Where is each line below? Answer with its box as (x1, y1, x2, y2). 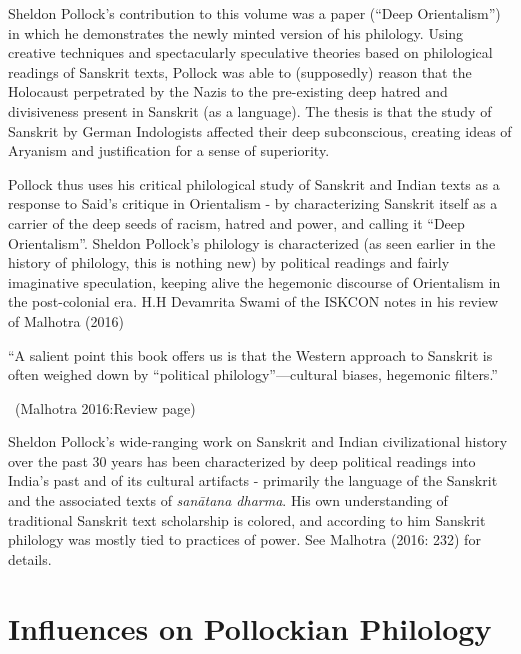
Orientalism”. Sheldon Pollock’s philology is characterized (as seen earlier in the (8, 232, 496, 253)
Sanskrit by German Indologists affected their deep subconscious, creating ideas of (8, 120, 512, 141)
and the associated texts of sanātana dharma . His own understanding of (8, 490, 448, 511)
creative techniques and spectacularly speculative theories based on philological (8, 42, 493, 63)
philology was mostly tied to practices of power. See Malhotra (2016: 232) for (8, 529, 481, 550)
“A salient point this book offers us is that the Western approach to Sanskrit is (8, 344, 493, 365)
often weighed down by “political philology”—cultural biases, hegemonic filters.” (8, 364, 498, 385)
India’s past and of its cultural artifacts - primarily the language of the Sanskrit (8, 470, 498, 491)
